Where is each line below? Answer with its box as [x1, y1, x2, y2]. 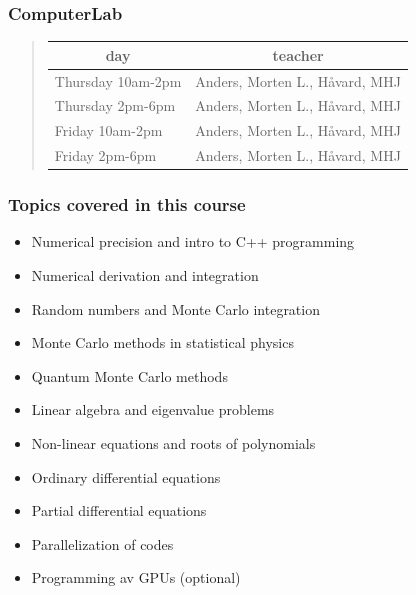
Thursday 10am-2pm [54, 70, 182, 91]
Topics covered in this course [8, 192, 246, 217]
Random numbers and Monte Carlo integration [31, 298, 320, 319]
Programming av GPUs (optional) [31, 567, 241, 588]
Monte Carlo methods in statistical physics [31, 332, 294, 353]
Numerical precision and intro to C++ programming [31, 231, 355, 252]
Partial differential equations [31, 500, 207, 521]
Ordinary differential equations [31, 466, 221, 487]
